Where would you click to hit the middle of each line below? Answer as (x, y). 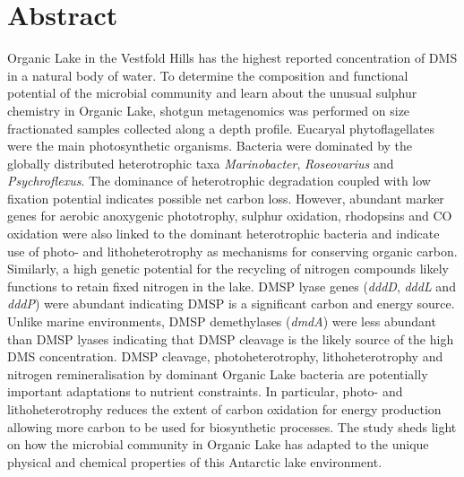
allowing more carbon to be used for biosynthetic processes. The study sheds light (232, 426)
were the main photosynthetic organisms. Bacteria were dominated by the (210, 146)
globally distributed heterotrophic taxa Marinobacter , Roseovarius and (201, 163)
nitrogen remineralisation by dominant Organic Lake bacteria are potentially (218, 373)
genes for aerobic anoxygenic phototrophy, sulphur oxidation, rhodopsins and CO (230, 216)
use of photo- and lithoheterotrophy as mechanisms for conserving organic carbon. (232, 251)
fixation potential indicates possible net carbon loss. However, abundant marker (226, 198)
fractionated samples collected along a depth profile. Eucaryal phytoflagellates (221, 128)
